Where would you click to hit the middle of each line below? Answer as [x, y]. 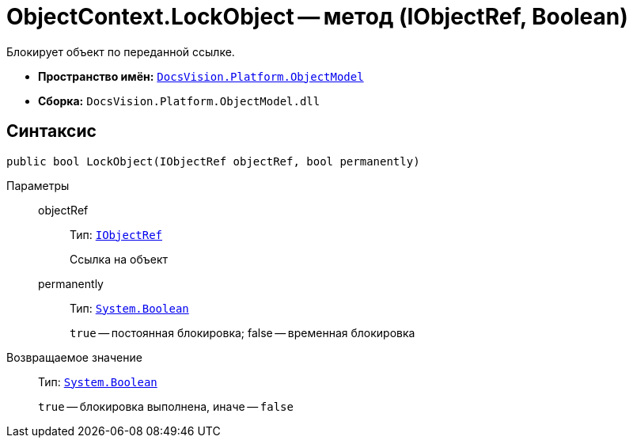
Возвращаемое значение [74, 357]
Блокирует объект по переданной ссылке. [121, 51]
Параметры [38, 185]
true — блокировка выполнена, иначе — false [166, 406]
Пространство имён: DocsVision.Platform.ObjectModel [201, 76]
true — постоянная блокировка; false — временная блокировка [243, 332]
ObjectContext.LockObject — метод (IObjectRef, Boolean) [317, 17]
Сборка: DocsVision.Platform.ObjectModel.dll [179, 101]
